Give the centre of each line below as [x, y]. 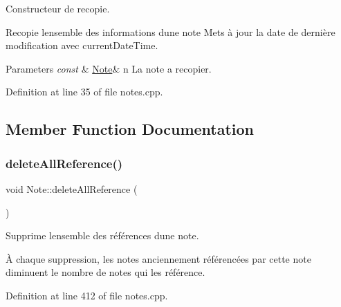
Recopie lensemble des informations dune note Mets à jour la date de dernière [170, 31]
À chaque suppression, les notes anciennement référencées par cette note [158, 258]
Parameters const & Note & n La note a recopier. [109, 68]
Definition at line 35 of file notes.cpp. [84, 92]
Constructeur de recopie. [58, 8]
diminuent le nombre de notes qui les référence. [105, 272]
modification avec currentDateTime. [82, 45]
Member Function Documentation [130, 129]
